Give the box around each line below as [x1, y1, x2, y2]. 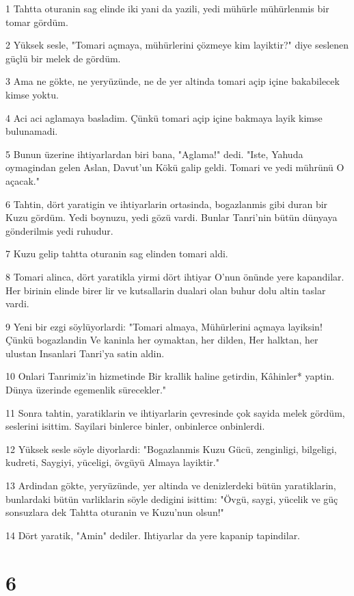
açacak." [5, 173, 40, 187]
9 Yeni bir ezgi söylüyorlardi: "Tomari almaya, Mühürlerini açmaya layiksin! [5, 319, 323, 333]
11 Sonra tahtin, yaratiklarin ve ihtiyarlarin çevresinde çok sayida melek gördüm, [5, 405, 345, 419]
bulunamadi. [5, 124, 58, 138]
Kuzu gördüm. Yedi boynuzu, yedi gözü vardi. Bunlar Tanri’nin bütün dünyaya [5, 210, 338, 224]
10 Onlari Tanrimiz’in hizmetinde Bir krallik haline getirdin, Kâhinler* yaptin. [5, 369, 335, 383]
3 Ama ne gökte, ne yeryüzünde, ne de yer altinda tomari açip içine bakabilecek [5, 74, 340, 88]
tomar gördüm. [5, 14, 68, 29]
